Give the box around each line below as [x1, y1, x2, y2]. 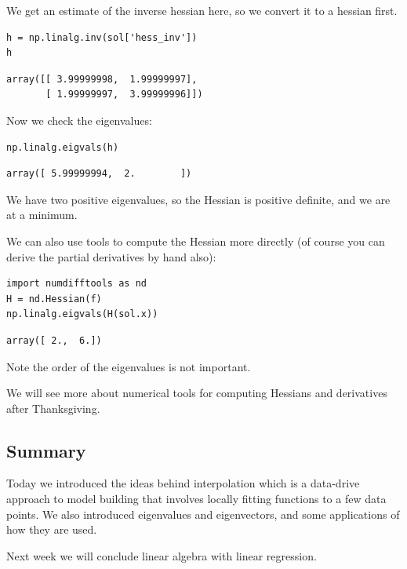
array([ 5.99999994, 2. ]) [6, 168, 192, 180]
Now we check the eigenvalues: [6, 111, 152, 128]
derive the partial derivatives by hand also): [6, 248, 216, 264]
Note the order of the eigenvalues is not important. [6, 358, 251, 374]
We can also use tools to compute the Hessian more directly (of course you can [6, 232, 385, 249]
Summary [6, 438, 86, 462]
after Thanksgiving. [6, 399, 100, 416]
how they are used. [6, 521, 97, 538]
